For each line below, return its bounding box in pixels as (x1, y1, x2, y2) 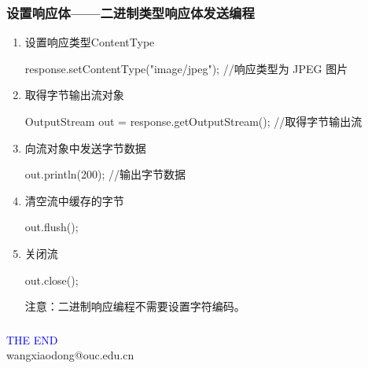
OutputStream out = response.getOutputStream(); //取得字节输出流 (24, 113, 362, 129)
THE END (6, 331, 58, 348)
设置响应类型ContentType (24, 34, 155, 50)
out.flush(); (24, 219, 79, 235)
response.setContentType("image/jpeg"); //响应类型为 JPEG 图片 (24, 60, 348, 76)
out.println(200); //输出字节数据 (24, 166, 186, 182)
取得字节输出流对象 (24, 86, 124, 103)
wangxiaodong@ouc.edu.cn (6, 347, 134, 363)
